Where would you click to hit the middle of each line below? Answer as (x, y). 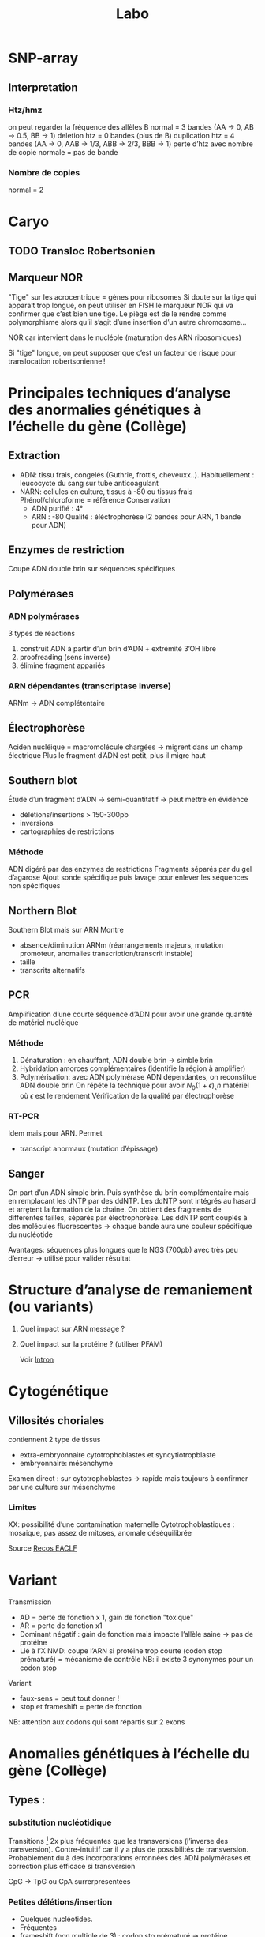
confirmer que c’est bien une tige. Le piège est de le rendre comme (118, 314)
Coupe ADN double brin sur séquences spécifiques (92, 569)
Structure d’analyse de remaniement (131, 1290)
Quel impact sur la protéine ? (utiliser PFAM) (91, 1344)
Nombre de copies (44, 172)
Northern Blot (43, 911)
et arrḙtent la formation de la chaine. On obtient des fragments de (115, 1209)
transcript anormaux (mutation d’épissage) (89, 1149)
